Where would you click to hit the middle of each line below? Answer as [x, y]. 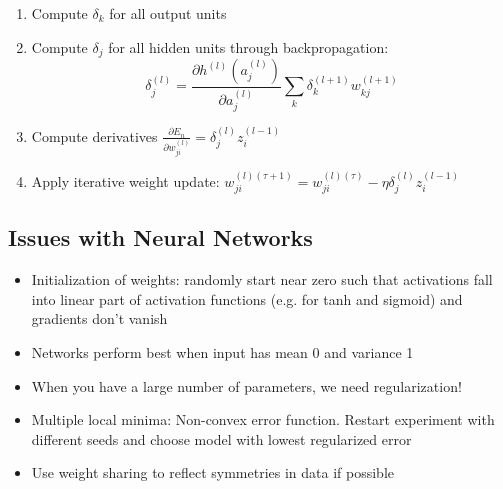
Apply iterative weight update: [125, 180]
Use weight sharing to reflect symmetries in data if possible [213, 472]
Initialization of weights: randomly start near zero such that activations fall [262, 279]
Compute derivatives [94, 135]
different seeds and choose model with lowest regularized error [221, 438]
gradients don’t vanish [99, 318]
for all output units [168, 13]
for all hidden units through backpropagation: [248, 46]
